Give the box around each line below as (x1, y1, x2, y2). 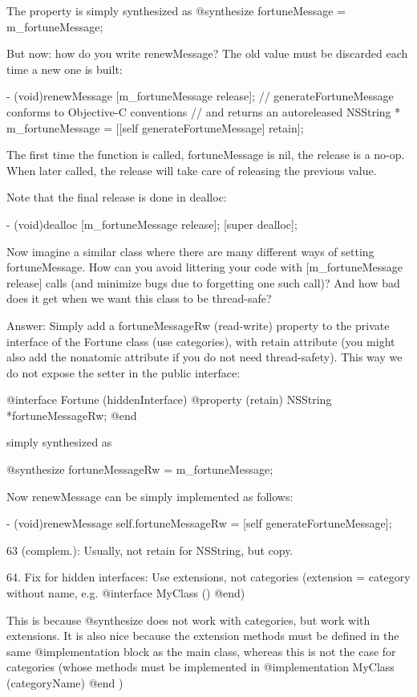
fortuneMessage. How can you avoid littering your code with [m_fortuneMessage (6, 259, 403, 275)
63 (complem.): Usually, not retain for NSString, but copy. (6, 541, 294, 558)
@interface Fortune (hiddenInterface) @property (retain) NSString (6, 391, 332, 408)
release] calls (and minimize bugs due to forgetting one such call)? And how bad (6, 274, 400, 291)
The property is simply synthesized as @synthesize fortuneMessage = (6, 2, 346, 18)
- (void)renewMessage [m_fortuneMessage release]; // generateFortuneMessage (6, 88, 394, 104)
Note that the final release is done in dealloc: (6, 189, 227, 206)
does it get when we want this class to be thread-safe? (6, 290, 272, 307)
